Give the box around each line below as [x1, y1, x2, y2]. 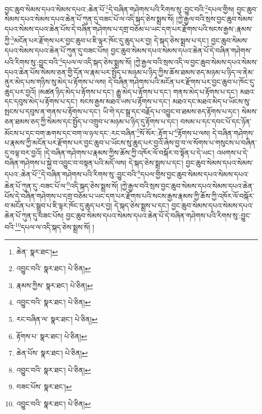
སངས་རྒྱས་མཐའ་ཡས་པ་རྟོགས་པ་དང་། [79, 96, 170, 107]
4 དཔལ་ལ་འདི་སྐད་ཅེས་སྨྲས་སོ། [59, 55, 132, 67]
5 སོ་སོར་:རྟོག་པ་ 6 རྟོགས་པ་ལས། [136, 126, 210, 138]
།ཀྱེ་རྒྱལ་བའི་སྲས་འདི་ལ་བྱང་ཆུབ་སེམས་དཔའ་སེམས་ [134, 56, 258, 67]
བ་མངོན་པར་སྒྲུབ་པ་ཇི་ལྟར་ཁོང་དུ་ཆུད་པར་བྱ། [5, 200, 112, 211]
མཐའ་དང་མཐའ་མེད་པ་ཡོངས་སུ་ [172, 96, 250, 107]
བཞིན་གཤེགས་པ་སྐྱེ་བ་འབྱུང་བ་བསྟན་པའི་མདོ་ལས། [5, 157, 127, 168]
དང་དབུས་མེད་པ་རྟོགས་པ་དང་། [5, 96, 78, 107]
